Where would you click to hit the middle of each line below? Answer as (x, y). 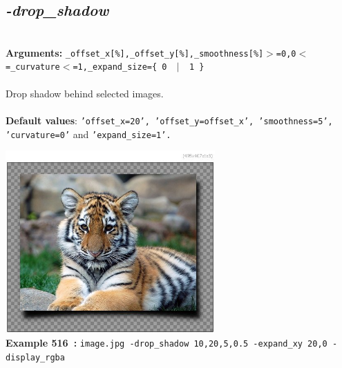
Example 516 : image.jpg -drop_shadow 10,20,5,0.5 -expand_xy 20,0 (167, 343)
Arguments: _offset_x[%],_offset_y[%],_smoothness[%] (135, 52)
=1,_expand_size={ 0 (120, 67)
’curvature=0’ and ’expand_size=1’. (88, 134)
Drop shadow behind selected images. (85, 93)
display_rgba (35, 358)
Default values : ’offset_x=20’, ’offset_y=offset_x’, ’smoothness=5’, (169, 120)
